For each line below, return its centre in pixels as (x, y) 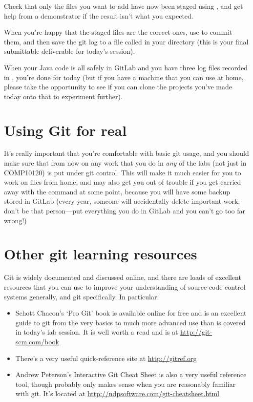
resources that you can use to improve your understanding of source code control (125, 286)
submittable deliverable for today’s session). (70, 51)
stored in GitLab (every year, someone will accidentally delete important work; (122, 201)
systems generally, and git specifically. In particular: (82, 296)
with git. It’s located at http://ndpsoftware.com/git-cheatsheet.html (117, 393)
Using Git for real (65, 130)
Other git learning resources (101, 254)
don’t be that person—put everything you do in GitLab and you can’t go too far (125, 211)
